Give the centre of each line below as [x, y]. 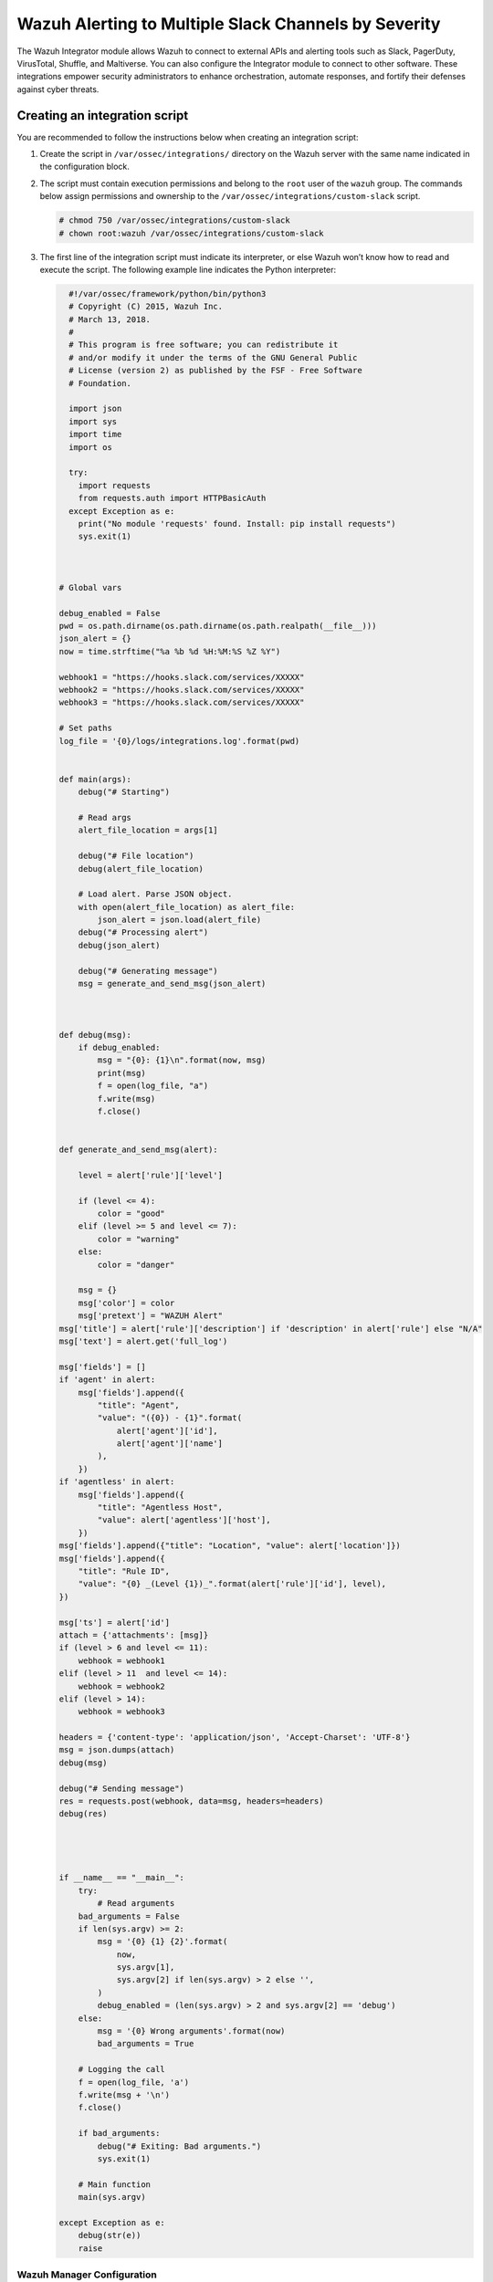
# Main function [114, 2184]
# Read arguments [136, 1904]
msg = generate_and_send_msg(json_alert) [172, 984]
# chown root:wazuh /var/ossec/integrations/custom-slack [191, 233]
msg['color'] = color [126, 1303]
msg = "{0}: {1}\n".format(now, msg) [182, 1060]
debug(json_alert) [119, 945]
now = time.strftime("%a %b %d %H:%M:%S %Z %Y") [170, 651]
